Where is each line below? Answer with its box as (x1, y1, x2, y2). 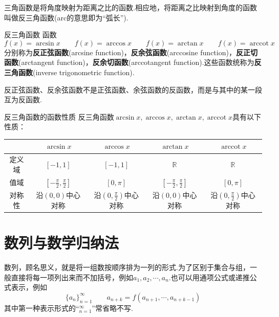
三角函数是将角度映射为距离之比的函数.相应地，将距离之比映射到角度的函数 (4, 2, 257, 12)
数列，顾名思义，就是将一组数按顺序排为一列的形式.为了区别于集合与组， (4, 262, 250, 273)
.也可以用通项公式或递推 (168, 271, 250, 282)
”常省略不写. (92, 302, 133, 313)
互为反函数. (4, 94, 42, 105)
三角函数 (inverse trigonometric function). (4, 66, 135, 77)
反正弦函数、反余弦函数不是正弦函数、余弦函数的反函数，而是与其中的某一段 (4, 84, 262, 95)
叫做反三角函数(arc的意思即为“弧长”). (4, 12, 128, 22)
